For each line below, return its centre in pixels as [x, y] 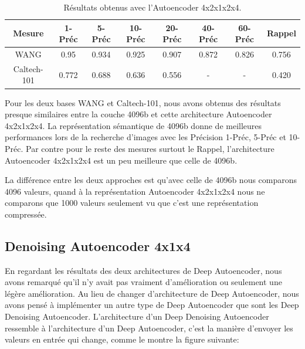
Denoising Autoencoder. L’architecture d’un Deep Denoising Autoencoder [137, 316]
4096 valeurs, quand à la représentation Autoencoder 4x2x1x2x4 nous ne [135, 191]
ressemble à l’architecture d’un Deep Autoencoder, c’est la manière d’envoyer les [149, 328]
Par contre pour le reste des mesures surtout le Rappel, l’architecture [150, 148]
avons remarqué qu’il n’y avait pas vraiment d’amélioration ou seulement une [143, 282]
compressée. [26, 214]
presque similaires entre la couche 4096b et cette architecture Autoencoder [138, 114]
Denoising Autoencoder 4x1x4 [98, 245]
